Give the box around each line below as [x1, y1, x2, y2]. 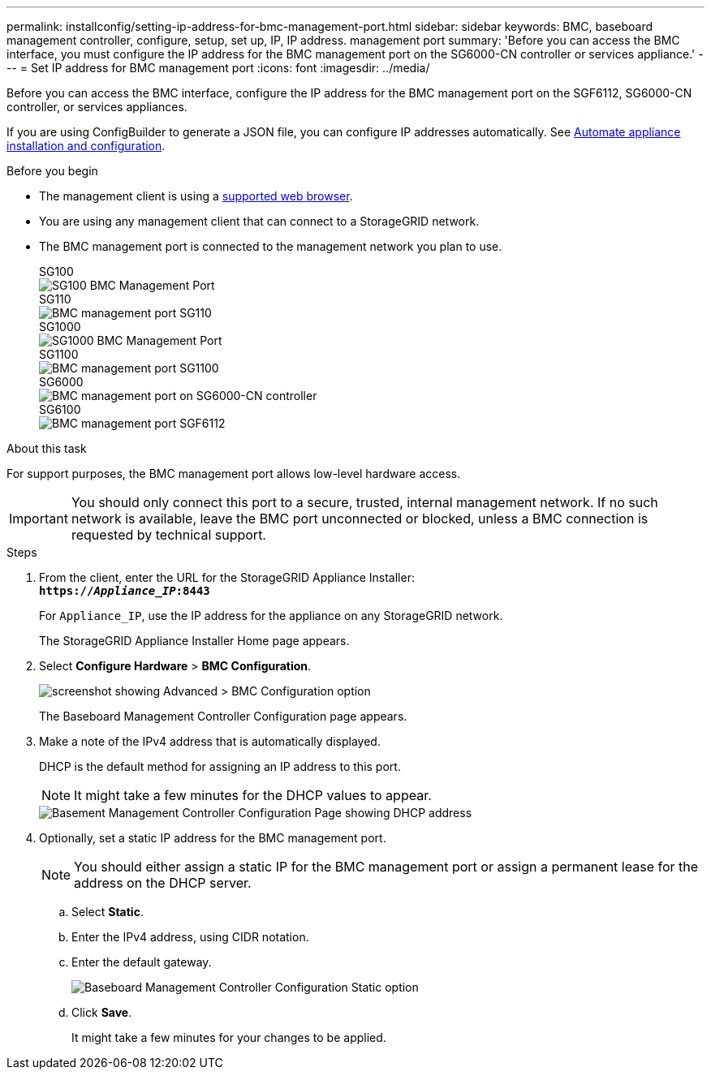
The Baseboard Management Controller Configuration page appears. [39, 709, 407, 723]
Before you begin [6, 164, 98, 178]
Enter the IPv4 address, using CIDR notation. [71, 930, 309, 944]
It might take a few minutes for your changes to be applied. [71, 1031, 386, 1044]
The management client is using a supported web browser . [39, 189, 353, 203]
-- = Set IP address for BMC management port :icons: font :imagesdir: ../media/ [6, 61, 430, 75]
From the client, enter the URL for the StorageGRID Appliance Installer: [39, 570, 415, 584]
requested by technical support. [71, 527, 266, 543]
